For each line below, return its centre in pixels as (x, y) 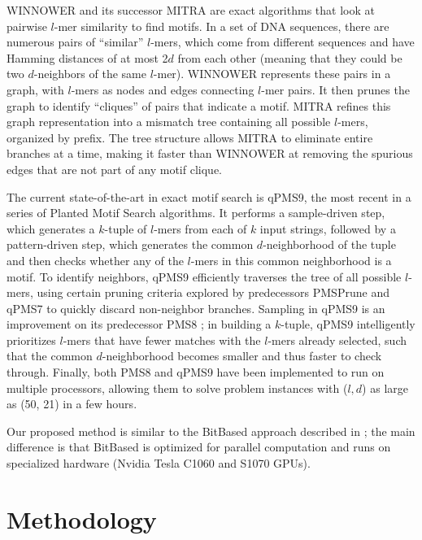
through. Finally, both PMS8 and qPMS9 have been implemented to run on (196, 372)
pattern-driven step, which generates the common (130, 244)
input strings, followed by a (328, 228)
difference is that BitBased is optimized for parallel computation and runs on (199, 447)
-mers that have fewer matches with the (162, 340)
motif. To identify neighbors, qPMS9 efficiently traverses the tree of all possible (204, 276)
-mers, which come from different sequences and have (283, 42)
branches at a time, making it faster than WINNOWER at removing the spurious (210, 153)
